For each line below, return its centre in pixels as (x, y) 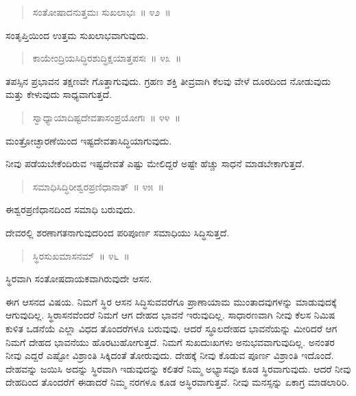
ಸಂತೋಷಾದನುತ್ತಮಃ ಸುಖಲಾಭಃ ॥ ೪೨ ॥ (102, 12)
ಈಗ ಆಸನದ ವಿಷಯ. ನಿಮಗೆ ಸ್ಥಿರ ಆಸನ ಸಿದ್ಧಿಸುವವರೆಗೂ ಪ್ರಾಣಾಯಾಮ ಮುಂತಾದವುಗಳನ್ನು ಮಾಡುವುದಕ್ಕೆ (171, 301)
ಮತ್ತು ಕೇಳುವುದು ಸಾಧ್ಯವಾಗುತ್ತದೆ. (59, 94)
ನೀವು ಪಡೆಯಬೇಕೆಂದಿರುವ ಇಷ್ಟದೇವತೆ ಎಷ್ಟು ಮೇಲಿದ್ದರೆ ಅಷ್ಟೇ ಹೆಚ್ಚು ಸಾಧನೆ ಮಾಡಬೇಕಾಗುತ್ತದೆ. (155, 163)
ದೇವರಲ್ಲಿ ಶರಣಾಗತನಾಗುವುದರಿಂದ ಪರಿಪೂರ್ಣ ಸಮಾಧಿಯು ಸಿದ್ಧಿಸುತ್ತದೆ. (118, 232)
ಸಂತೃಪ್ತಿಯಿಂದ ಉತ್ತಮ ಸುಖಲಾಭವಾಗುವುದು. (77, 35)
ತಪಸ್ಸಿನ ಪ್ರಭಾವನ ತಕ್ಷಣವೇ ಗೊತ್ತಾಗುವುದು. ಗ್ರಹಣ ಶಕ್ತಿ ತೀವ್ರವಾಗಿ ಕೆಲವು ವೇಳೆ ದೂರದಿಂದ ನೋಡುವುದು (168, 81)
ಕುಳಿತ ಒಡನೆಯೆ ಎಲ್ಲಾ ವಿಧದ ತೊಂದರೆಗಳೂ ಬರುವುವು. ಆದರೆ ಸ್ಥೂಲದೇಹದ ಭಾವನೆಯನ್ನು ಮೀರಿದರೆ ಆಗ (171, 328)
